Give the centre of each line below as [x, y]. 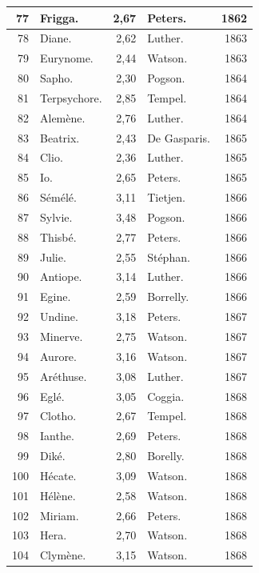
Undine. [59, 317]
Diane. [56, 38]
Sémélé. [58, 197]
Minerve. [62, 336]
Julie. [53, 256]
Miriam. [60, 515]
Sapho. [57, 78]
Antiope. [61, 276]
